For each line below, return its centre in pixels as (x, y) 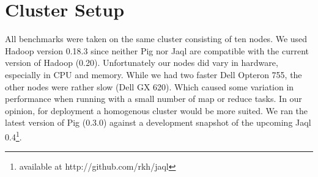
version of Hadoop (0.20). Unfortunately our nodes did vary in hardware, (142, 63)
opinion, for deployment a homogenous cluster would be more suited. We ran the (157, 110)
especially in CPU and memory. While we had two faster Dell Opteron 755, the (153, 74)
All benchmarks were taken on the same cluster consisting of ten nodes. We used (156, 39)
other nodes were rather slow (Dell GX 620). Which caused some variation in (150, 86)
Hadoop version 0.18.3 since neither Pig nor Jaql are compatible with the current (157, 50)
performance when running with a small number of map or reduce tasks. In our (153, 99)
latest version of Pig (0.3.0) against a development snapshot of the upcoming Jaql (158, 122)
